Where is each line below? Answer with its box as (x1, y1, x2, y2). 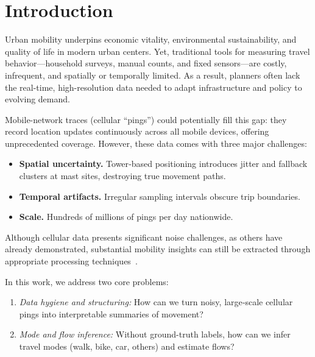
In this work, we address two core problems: (5, 275, 169, 288)
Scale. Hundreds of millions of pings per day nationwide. (19, 210, 233, 223)
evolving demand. (5, 93, 70, 105)
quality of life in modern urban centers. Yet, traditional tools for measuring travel (5, 44, 310, 57)
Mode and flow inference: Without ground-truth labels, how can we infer (19, 328, 291, 341)
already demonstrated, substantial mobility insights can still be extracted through (5, 242, 311, 255)
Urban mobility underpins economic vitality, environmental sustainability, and (5, 33, 297, 46)
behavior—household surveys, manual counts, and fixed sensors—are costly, (5, 57, 287, 69)
